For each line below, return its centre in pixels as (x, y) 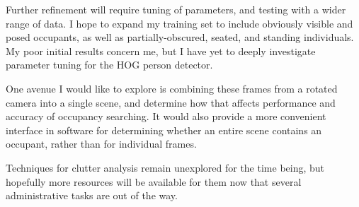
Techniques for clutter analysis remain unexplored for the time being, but (165, 167)
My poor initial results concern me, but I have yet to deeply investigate (161, 51)
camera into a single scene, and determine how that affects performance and (171, 102)
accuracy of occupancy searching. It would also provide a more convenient (166, 116)
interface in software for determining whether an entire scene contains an (164, 130)
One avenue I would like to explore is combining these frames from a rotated (172, 88)
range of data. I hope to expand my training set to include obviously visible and (179, 23)
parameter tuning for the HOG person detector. (109, 65)
